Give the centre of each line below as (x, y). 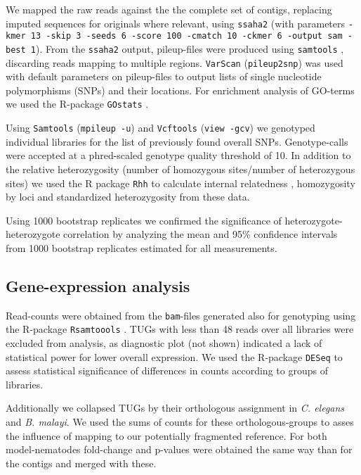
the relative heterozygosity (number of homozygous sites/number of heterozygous (180, 169)
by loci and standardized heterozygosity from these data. (128, 197)
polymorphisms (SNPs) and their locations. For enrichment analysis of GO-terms (180, 90)
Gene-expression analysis (98, 285)
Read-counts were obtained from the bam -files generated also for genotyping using (181, 315)
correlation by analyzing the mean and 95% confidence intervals (201, 234)
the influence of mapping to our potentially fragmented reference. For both (166, 435)
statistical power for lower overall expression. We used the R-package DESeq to (174, 356)
